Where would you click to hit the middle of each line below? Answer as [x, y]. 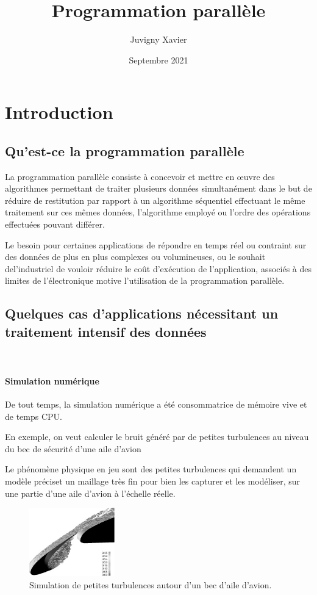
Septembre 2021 [158, 60]
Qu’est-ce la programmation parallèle [125, 150]
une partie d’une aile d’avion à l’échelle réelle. [90, 493]
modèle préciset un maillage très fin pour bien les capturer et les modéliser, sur [153, 481]
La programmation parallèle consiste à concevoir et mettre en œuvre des [140, 176]
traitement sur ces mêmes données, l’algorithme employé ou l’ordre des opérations [158, 212]
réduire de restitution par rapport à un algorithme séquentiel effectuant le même [155, 200]
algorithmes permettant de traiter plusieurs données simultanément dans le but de [158, 188]
